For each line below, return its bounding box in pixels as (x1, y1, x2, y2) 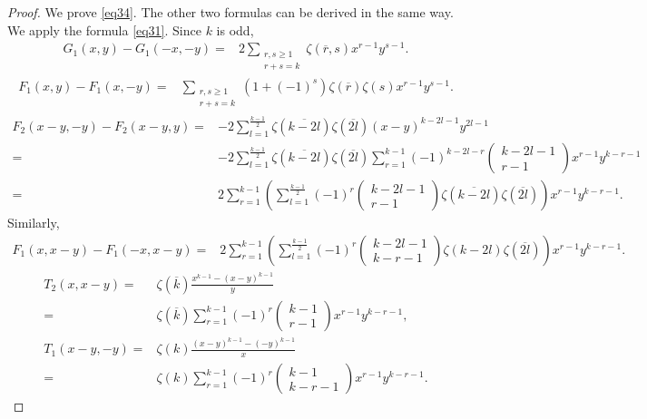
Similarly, (7, 213, 60, 232)
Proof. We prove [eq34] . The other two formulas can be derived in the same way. (7, 3, 454, 21)
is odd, (216, 20, 254, 39)
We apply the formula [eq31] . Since (7, 20, 201, 39)
